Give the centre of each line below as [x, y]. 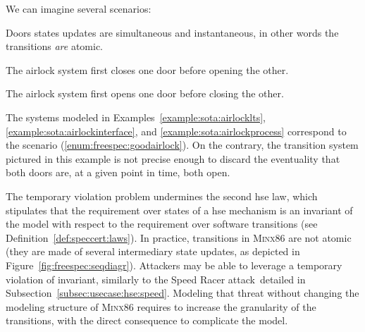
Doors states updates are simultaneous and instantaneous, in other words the [172, 32]
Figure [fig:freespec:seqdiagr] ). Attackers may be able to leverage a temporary [174, 265]
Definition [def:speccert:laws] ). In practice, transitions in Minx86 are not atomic [179, 237]
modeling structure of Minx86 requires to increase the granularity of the [161, 306]
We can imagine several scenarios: [79, 8]
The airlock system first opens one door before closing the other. [145, 93]
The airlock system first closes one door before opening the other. [147, 69]
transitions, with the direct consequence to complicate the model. [147, 320]
